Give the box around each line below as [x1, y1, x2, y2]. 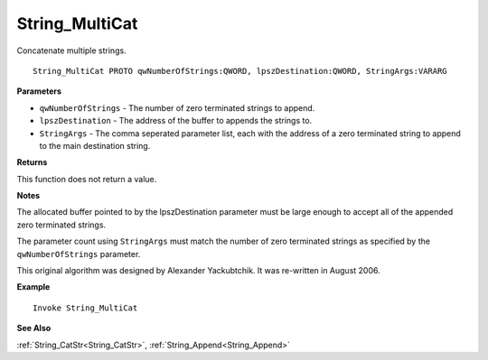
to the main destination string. [39, 140, 151, 151]
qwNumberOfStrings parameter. [16, 248, 141, 259]
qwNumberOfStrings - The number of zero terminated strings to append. [39, 102, 315, 113]
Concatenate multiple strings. [16, 45, 127, 56]
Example [16, 282, 51, 292]
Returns [16, 157, 48, 168]
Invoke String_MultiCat [33, 302, 138, 313]
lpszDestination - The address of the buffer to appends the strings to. [39, 115, 313, 126]
